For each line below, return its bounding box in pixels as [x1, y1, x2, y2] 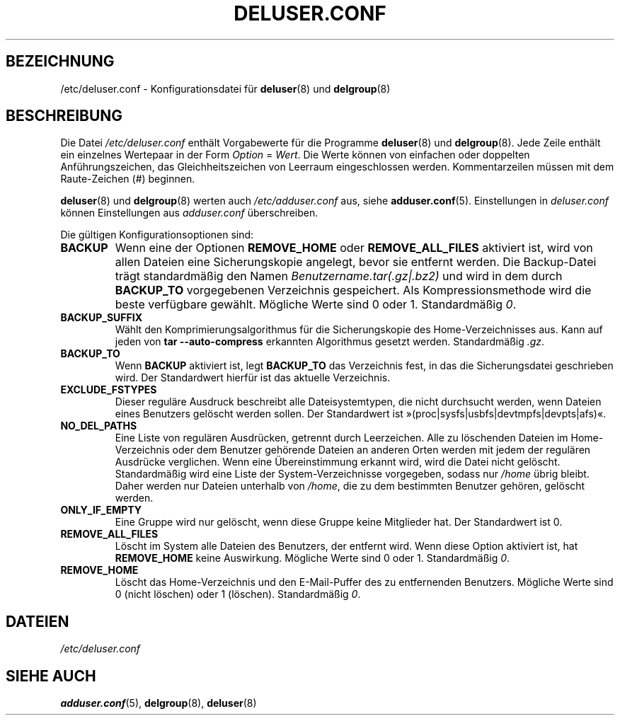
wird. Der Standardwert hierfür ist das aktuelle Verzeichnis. [115, 371, 391, 384]
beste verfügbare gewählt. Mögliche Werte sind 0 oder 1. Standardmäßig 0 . [115, 297, 517, 312]
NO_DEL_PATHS [60, 420, 137, 432]
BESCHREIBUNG [6, 107, 123, 125]
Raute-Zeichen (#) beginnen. [60, 173, 195, 185]
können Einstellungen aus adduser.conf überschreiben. [60, 207, 318, 219]
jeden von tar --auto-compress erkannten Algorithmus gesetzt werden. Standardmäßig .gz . [115, 335, 545, 348]
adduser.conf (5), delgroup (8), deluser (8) [60, 697, 257, 710]
